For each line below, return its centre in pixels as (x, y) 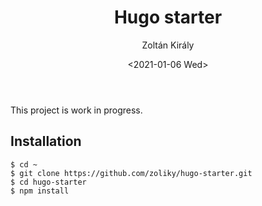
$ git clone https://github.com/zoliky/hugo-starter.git (131, 173)
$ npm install (40, 191)
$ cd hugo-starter (48, 182)
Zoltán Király (168, 45)
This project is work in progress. (76, 110)
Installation (46, 141)
